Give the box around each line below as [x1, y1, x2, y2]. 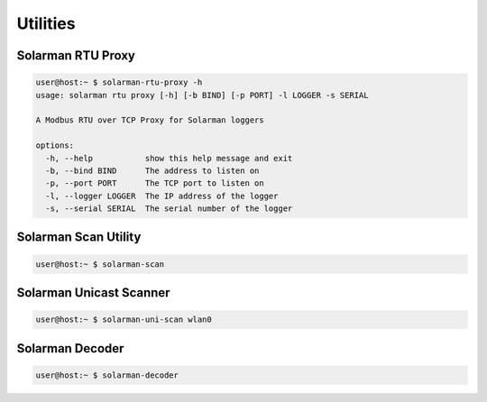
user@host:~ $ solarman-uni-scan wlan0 [35, 315, 212, 324]
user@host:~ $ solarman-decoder [35, 370, 179, 380]
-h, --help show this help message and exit [45, 153, 293, 163]
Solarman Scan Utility [16, 230, 142, 245]
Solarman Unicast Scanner [16, 285, 170, 301]
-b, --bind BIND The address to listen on [45, 165, 260, 176]
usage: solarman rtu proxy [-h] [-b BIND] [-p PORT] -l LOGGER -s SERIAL [35, 90, 369, 100]
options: [35, 141, 75, 151]
